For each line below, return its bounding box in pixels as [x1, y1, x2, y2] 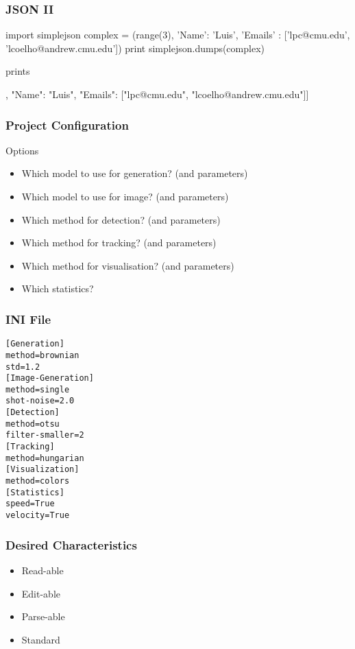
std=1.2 [5, 362, 40, 372]
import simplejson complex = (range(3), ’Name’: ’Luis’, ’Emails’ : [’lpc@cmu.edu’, [5, 27, 350, 42]
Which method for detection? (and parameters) [21, 212, 221, 226]
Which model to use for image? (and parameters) [21, 189, 229, 203]
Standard [21, 632, 60, 646]
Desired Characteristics [5, 536, 137, 553]
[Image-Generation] [5, 373, 94, 383]
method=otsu [5, 418, 60, 429]
